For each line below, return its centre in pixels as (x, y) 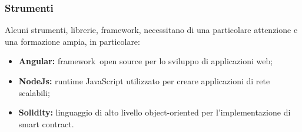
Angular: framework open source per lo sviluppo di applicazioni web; (146, 61)
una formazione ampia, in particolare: (72, 41)
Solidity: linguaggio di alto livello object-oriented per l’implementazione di (155, 112)
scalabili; (34, 92)
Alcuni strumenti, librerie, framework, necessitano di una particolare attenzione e (151, 30)
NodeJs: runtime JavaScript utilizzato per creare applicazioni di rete (144, 81)
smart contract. (46, 123)
